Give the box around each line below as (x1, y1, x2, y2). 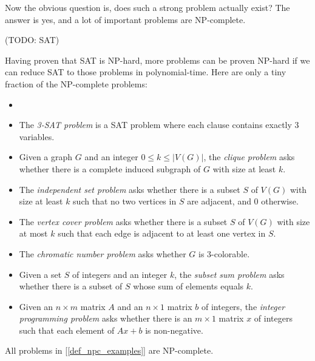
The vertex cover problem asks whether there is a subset (19, 215, 228, 228)
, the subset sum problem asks (174, 268, 285, 280)
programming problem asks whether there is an (19, 312, 192, 325)
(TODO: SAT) (5, 33, 59, 46)
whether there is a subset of (19, 280, 123, 292)
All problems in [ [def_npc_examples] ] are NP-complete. (5, 344, 214, 357)
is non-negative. (145, 323, 203, 336)
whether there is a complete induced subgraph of (19, 162, 201, 175)
